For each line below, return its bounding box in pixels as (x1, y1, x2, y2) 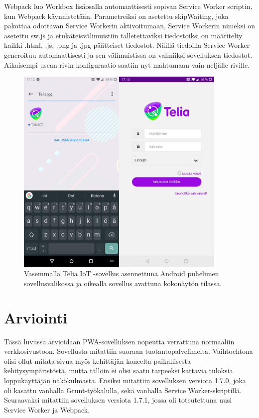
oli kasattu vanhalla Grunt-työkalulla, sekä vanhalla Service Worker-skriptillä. (4, 385, 242, 395)
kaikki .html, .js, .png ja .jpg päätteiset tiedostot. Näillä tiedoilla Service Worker (4, 40, 250, 50)
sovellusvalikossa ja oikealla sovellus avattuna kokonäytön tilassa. (24, 278, 222, 288)
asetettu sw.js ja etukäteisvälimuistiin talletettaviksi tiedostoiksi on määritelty (4, 30, 243, 40)
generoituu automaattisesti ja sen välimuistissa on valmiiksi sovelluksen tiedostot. (4, 49, 253, 60)
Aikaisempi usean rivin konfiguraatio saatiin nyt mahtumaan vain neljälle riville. (4, 59, 250, 70)
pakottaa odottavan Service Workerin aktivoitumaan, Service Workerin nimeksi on (4, 20, 255, 31)
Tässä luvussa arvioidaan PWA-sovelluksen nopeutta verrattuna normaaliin (4, 336, 235, 346)
